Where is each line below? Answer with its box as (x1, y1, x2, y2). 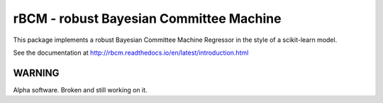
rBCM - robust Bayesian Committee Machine (13, 11, 282, 26)
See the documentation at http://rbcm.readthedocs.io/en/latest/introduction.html (13, 48, 249, 57)
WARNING (13, 67, 60, 79)
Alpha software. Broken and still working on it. (13, 85, 148, 94)
